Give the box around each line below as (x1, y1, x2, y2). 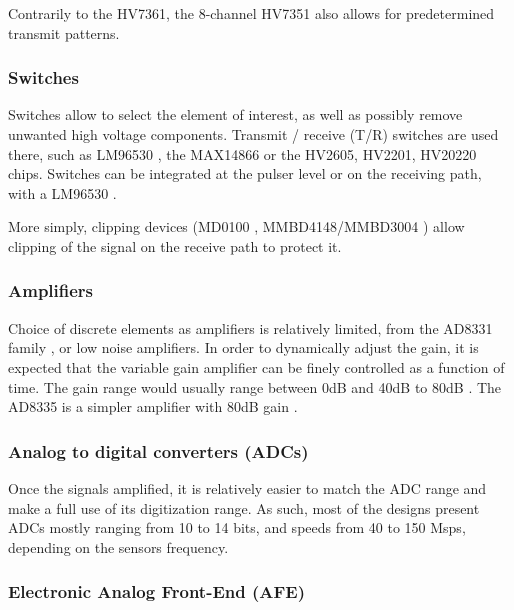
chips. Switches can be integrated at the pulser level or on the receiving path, (8, 163, 482, 184)
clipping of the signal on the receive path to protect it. (8, 235, 342, 256)
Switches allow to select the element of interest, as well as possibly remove (8, 104, 463, 125)
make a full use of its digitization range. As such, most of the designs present (8, 497, 480, 518)
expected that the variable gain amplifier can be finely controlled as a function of (8, 356, 505, 377)
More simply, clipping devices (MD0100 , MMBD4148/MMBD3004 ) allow (8, 216, 465, 237)
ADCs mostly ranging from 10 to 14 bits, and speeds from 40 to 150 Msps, (8, 517, 466, 538)
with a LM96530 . (8, 182, 117, 203)
